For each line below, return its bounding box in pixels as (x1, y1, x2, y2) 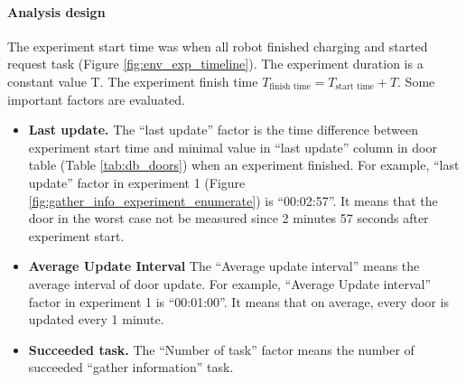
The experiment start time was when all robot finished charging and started (7, 36, 428, 55)
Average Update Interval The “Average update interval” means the (28, 256, 420, 275)
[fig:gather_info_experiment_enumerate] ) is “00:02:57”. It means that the (28, 191, 438, 210)
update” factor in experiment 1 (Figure (28, 172, 246, 191)
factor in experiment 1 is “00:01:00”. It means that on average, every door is (28, 292, 449, 311)
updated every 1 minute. (28, 310, 164, 329)
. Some (397, 71, 435, 90)
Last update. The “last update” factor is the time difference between (28, 120, 418, 139)
